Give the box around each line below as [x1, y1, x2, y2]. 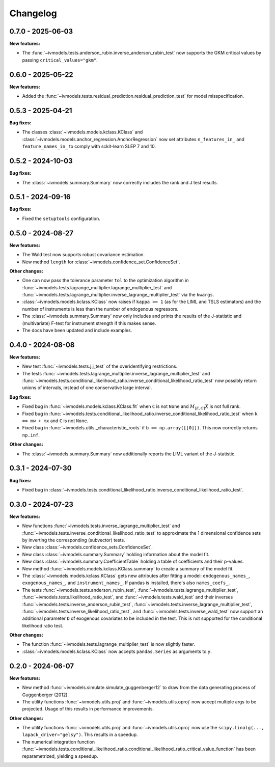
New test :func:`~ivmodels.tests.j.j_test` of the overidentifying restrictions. [22, 363, 178, 369]
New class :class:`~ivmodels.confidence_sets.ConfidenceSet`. [22, 544, 153, 550]
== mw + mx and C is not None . [22, 418, 89, 424]
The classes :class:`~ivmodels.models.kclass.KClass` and [22, 129, 143, 135]
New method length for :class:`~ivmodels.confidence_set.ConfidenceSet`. [22, 259, 180, 265]
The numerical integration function [22, 738, 95, 745]
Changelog [9, 8, 57, 19]
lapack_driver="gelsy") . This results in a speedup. [22, 731, 138, 738]
